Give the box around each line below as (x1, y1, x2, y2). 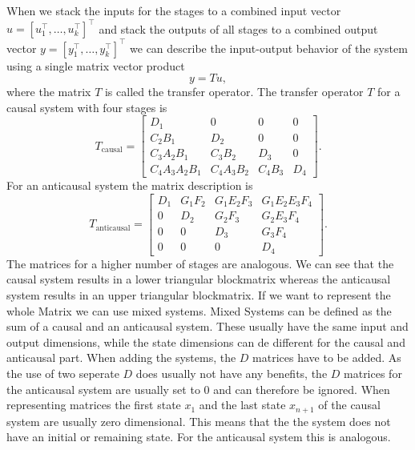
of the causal (318, 396, 381, 413)
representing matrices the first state (6, 396, 181, 413)
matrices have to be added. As (252, 349, 401, 366)
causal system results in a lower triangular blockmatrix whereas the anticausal (6, 271, 391, 287)
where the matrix (6, 83, 91, 100)
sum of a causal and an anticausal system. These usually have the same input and (6, 318, 409, 335)
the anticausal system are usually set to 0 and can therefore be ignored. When (6, 380, 390, 397)
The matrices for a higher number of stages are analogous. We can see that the (6, 255, 394, 271)
